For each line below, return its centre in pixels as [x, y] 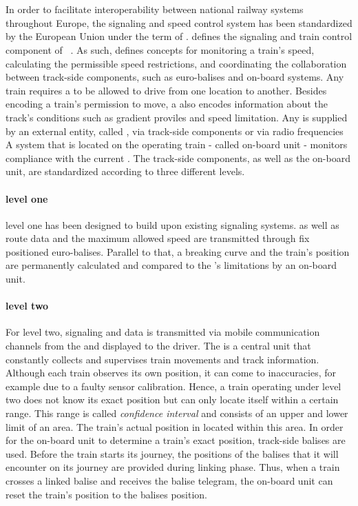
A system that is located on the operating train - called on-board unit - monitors [177, 144]
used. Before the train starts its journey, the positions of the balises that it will [172, 453]
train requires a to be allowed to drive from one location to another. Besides [166, 90]
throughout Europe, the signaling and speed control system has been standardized [179, 22]
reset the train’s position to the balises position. [106, 494]
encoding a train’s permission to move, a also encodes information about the [167, 104]
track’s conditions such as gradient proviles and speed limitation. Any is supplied [177, 117]
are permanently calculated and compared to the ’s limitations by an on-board [171, 265]
